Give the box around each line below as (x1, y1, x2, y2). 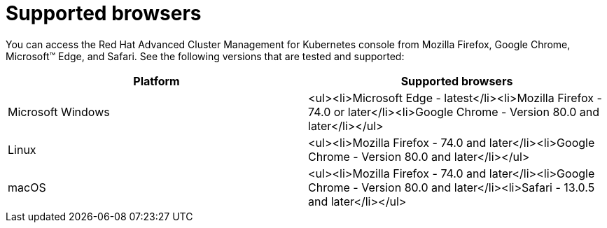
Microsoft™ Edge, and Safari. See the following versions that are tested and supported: (6, 50, 405, 62)
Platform (133, 73, 180, 88)
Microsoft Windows (8, 104, 110, 119)
